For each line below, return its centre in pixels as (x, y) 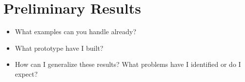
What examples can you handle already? (76, 31)
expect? (26, 73)
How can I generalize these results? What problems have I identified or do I (128, 64)
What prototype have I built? (59, 48)
